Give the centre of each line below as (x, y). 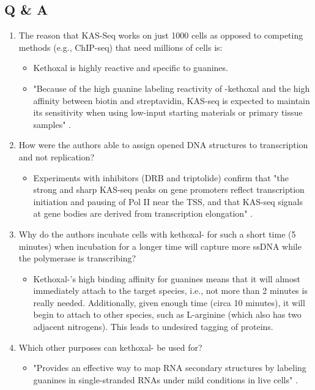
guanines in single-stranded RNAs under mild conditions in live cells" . (165, 379)
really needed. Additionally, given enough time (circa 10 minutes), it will (169, 302)
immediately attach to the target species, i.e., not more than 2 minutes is (170, 291)
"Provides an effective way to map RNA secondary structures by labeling (170, 368)
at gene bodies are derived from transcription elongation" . (143, 213)
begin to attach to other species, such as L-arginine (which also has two (167, 314)
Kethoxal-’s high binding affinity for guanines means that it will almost (167, 278)
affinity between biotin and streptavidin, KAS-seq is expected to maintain (172, 100)
